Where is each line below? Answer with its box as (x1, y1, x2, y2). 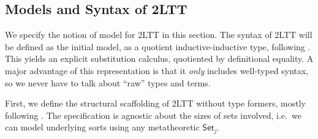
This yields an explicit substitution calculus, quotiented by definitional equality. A (5, 52, 314, 65)
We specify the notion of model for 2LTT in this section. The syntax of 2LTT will (5, 28, 312, 41)
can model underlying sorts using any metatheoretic (5, 121, 200, 133)
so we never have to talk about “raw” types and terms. (5, 76, 211, 89)
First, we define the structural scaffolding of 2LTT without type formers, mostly (5, 97, 306, 110)
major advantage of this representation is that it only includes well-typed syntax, (5, 64, 309, 77)
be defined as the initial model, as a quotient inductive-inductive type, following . (5, 40, 311, 53)
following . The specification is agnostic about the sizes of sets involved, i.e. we (5, 108, 301, 121)
